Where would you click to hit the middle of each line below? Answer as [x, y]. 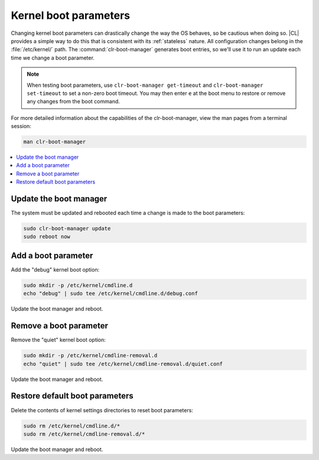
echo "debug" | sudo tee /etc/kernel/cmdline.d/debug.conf [110, 293]
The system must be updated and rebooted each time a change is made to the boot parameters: [128, 213]
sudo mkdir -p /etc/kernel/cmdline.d [78, 285]
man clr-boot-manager [55, 142]
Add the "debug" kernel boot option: [55, 269]
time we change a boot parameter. [53, 58]
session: [21, 126]
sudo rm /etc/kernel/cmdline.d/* [72, 426]
